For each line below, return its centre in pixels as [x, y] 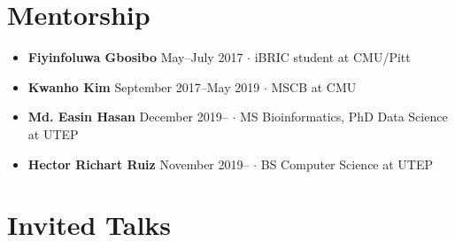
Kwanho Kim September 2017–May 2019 [144, 86]
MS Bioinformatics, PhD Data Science [344, 117]
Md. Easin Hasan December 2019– [128, 117]
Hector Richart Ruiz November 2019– [139, 164]
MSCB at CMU [314, 86]
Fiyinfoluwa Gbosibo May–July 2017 [135, 57]
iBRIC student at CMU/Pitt [332, 57]
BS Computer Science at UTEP [347, 164]
